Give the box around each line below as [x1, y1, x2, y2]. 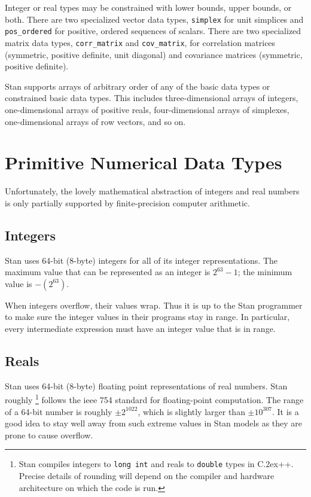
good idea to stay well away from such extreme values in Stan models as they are [5, 417, 303, 429]
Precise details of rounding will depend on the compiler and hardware [19, 469, 275, 482]
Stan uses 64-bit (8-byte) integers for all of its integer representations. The [5, 254, 278, 266]
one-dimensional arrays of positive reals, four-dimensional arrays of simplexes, [5, 103, 289, 115]
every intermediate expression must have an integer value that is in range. [5, 322, 276, 335]
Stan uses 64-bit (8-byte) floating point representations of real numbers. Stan [5, 379, 288, 392]
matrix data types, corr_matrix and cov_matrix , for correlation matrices [5, 36, 276, 48]
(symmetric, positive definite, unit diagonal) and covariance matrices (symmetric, [5, 48, 303, 60]
